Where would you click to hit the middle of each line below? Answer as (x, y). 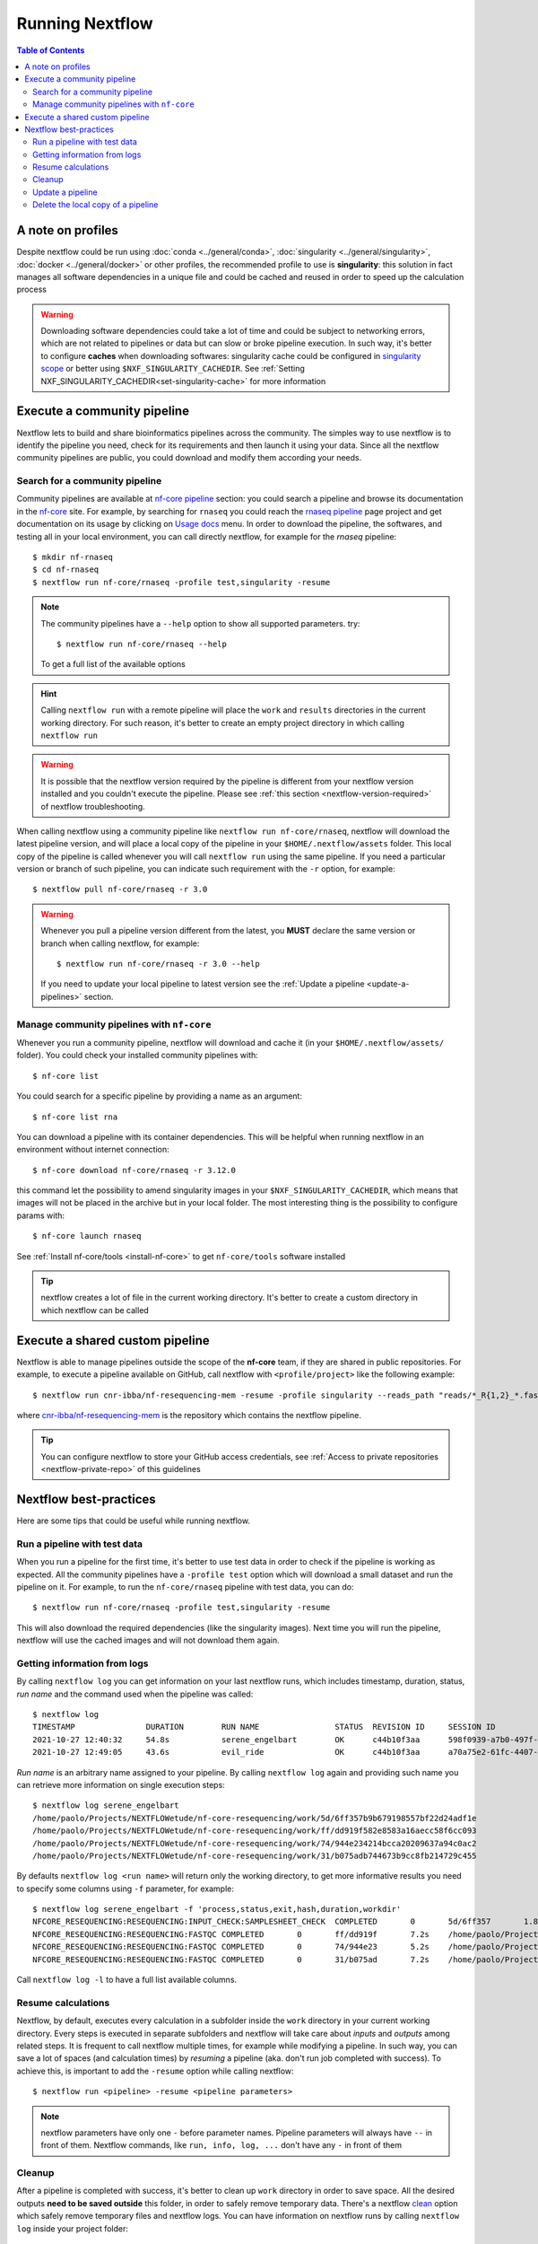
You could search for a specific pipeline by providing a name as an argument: (159, 1096)
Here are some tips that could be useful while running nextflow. (134, 1521)
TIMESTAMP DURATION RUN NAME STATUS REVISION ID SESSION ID (265, 1727)
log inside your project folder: (73, 2228)
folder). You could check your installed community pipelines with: (138, 1056)
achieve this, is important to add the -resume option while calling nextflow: (156, 2071)
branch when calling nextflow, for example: (120, 943)
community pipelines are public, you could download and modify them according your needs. (189, 458)
